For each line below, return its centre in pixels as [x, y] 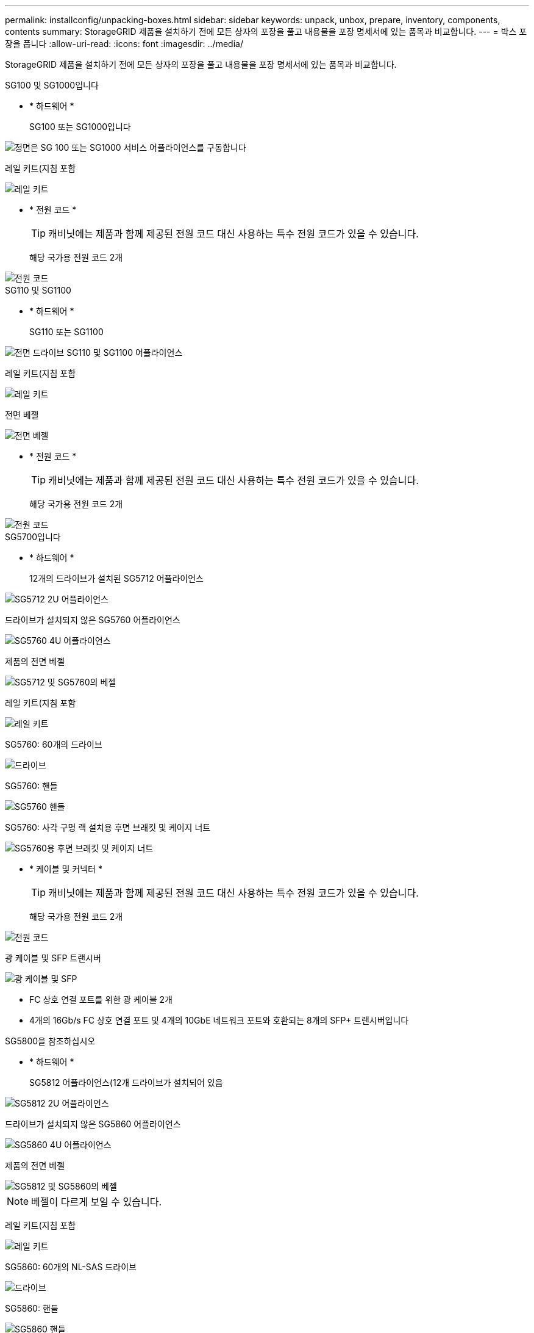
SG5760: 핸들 [31, 786]
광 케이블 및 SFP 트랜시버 [53, 958]
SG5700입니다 [33, 537]
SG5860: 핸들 [32, 1308]
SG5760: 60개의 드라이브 [54, 744]
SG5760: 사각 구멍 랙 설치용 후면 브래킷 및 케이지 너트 [108, 827]
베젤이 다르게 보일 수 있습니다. [97, 1202]
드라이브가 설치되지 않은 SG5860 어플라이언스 [93, 1124]
